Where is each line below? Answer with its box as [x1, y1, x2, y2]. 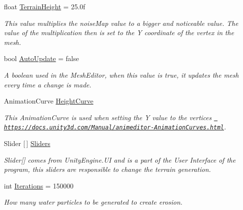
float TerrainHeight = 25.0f [4, 1, 85, 11]
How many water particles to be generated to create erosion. [4, 197, 182, 207]
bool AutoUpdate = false [4, 53, 79, 63]
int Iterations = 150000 [4, 180, 74, 190]
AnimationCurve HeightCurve [4, 96, 94, 106]
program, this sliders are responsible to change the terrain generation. [4, 164, 211, 174]
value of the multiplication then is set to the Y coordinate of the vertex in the [4, 27, 234, 38]
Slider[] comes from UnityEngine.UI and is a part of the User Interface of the [4, 154, 236, 165]
